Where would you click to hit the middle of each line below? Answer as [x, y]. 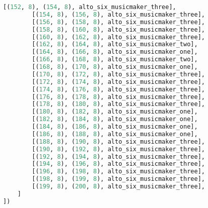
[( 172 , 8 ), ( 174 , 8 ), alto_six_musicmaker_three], [118, 82]
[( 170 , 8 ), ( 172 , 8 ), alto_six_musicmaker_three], [118, 74]
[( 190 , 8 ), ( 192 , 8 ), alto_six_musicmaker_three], [118, 149]
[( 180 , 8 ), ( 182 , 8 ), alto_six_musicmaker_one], [115, 112]
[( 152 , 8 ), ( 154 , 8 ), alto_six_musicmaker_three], [90, 7]
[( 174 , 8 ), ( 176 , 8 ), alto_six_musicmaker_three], [118, 89]
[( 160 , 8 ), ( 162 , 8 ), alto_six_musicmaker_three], [118, 37]
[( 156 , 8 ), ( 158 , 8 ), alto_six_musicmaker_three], [118, 22]
